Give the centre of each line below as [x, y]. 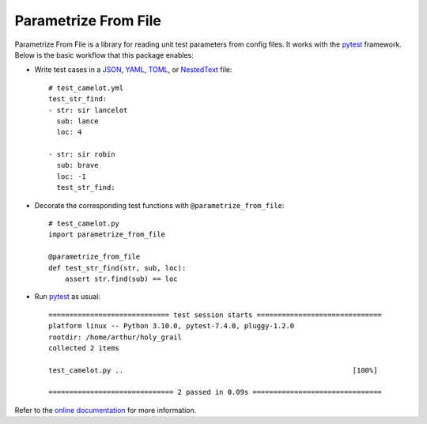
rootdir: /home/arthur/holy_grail [115, 337]
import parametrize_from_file [107, 235]
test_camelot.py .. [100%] [213, 370]
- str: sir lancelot [88, 110]
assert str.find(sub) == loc [121, 278]
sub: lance [77, 121]
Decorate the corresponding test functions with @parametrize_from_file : [159, 205]
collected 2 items [84, 348]
